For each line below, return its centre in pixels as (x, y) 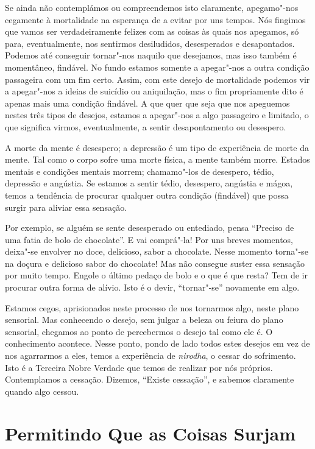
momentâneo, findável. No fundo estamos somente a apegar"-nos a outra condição (157, 67)
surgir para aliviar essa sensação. (66, 207)
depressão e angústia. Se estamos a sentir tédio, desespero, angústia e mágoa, (149, 183)
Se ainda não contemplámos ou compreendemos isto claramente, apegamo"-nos (152, 7)
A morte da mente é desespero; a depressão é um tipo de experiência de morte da (157, 147)
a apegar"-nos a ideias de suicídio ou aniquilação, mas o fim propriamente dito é (154, 91)
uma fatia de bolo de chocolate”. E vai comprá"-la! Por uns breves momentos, (149, 239)
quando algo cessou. (42, 391)
